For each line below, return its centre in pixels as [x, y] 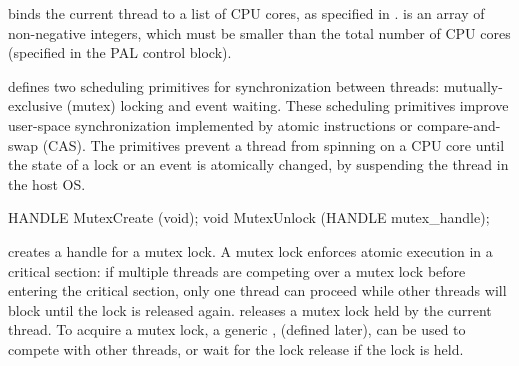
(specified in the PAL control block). [120, 52]
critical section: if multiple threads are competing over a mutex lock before [237, 270]
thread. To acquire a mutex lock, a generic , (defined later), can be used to [237, 329]
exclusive [35, 105]
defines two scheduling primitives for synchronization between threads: [224, 85]
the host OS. [47, 183]
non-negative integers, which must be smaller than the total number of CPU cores [259, 32]
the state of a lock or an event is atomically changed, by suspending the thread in [258, 164]
